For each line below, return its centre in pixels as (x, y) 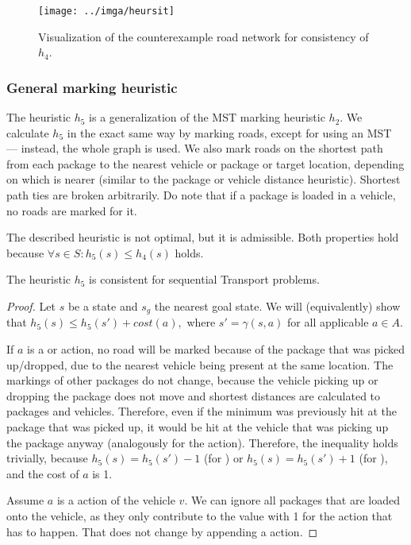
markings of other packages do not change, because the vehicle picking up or (192, 380)
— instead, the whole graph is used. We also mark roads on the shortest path (195, 148)
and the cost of (43, 473)
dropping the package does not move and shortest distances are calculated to (194, 395)
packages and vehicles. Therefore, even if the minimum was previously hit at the (202, 411)
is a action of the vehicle (116, 500)
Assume (25, 500)
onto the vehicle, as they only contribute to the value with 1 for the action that (200, 515)
